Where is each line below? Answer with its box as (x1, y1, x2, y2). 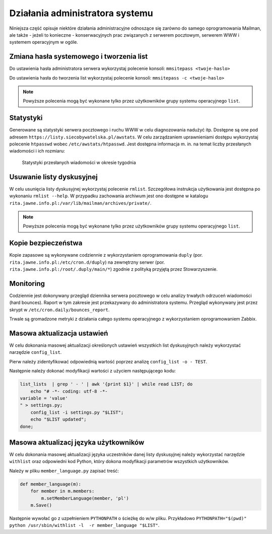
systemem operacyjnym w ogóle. (9, 39, 78, 45)
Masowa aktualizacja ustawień (9, 329, 108, 337)
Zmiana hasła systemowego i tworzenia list (9, 52, 148, 61)
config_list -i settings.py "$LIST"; (30, 409, 124, 415)
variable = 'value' (20, 395, 68, 401)
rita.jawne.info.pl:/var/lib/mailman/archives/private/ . (9, 200, 152, 206)
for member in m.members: (30, 488, 95, 494)
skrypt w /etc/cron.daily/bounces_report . (9, 307, 110, 313)
